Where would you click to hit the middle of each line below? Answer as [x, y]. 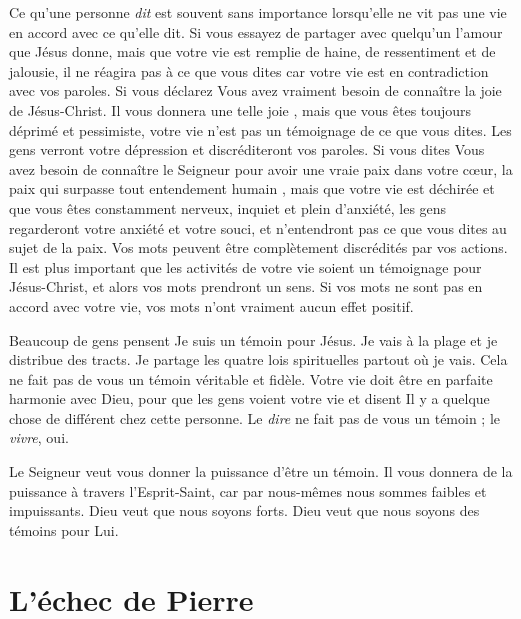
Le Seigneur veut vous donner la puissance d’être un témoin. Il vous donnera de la [261, 471]
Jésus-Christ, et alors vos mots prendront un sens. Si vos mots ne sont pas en [246, 286]
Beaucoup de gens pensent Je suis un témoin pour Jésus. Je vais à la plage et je [253, 339]
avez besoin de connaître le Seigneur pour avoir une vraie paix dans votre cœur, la [261, 168]
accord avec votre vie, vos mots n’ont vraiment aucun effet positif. [211, 305]
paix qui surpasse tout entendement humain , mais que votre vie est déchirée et [252, 188]
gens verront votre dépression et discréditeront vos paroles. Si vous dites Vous [247, 149]
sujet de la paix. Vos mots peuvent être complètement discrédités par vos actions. [258, 247]
